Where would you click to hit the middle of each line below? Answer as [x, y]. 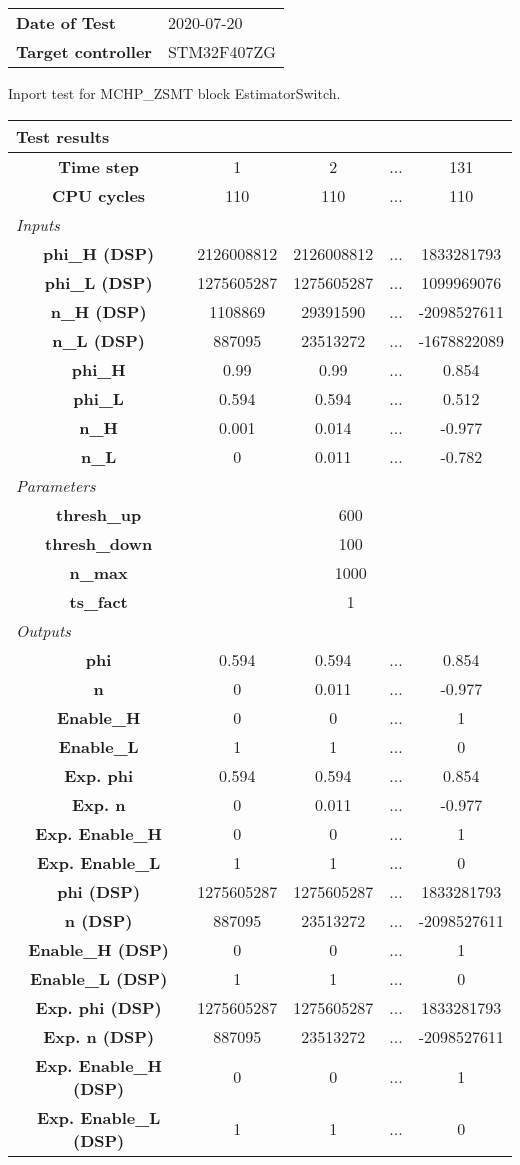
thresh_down [99, 543]
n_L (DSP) [98, 340]
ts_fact [98, 601]
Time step [99, 166]
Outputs [43, 630]
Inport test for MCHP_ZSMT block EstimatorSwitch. [174, 93]
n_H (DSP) [98, 311]
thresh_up [99, 514]
